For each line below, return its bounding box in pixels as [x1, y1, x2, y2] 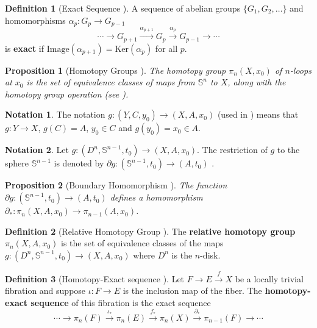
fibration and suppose [5, 284, 86, 297]
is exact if [5, 41, 45, 54]
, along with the [227, 76, 286, 88]
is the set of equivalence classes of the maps [61, 237, 224, 249]
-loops [290, 63, 312, 76]
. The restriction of [197, 143, 268, 156]
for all [155, 41, 178, 54]
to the [277, 143, 300, 156]
